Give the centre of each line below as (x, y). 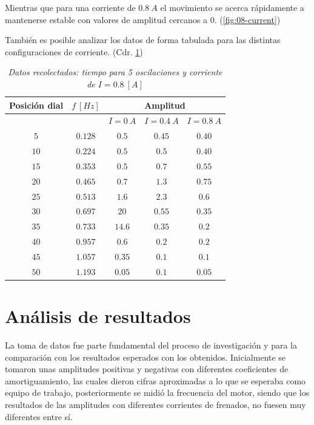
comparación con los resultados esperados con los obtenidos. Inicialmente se (145, 357)
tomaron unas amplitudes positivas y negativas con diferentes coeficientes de (147, 369)
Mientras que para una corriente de (70, 7)
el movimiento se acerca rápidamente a (232, 7)
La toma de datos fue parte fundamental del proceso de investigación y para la (151, 345)
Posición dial (36, 105)
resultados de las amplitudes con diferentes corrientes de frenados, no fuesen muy (155, 405)
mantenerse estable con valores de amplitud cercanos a (106, 19)
